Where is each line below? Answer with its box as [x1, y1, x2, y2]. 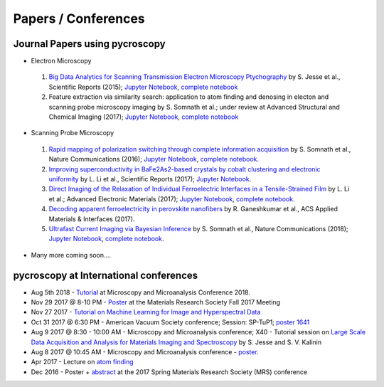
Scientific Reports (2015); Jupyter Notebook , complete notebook [48, 83, 238, 91]
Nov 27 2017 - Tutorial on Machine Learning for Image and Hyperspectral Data [31, 308, 261, 317]
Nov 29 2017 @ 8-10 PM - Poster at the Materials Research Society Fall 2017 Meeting [31, 298, 281, 306]
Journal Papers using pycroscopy [13, 38, 166, 50]
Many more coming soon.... [31, 250, 112, 259]
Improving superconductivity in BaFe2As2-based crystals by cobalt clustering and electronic [48, 164, 321, 174]
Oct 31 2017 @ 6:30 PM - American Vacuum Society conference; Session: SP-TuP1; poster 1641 [31, 317, 310, 327]
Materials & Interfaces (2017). [48, 214, 135, 223]
